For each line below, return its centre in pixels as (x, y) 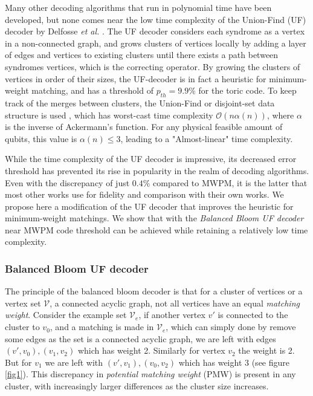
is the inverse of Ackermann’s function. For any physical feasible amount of (144, 127)
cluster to (22, 327)
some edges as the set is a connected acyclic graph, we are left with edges (140, 338)
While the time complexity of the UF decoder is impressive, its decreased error (151, 159)
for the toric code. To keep (247, 90)
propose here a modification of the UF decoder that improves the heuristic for (149, 206)
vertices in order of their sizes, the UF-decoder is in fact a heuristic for (136, 78)
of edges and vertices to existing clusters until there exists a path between (142, 55)
